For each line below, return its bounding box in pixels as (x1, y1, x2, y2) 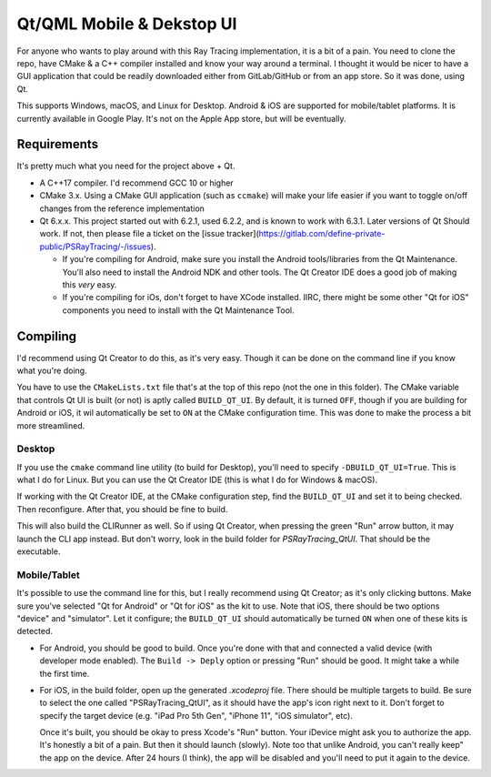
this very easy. (62, 278, 117, 290)
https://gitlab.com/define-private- (258, 228, 386, 239)
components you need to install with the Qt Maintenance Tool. (62, 305, 295, 316)
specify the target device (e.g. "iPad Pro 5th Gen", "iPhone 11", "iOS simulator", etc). (39, 710, 354, 721)
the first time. (39, 668, 90, 679)
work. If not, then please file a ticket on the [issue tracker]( (39, 228, 259, 239)
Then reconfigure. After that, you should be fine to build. (16, 503, 228, 514)
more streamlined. (16, 419, 85, 431)
